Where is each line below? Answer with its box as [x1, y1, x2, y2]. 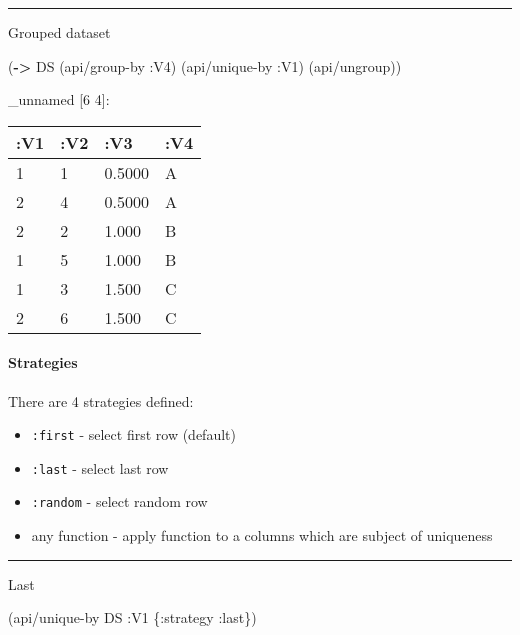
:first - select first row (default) [31, 424, 236, 445]
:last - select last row [31, 457, 169, 478]
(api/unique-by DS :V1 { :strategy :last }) [8, 607, 257, 628]
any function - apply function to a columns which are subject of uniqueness [31, 525, 493, 546]
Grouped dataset [8, 22, 111, 42]
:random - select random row [31, 491, 208, 512]
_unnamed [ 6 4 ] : [8, 89, 110, 110]
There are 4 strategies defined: [8, 390, 194, 411]
